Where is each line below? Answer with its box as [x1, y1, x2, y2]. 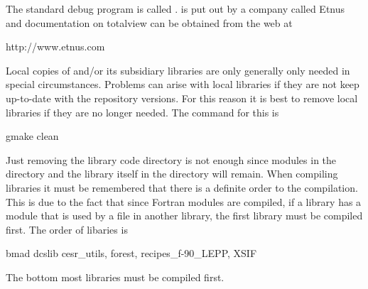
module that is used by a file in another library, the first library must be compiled [6, 208, 363, 223]
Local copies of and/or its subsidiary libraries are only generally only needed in [6, 62, 350, 77]
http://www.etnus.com [6, 39, 105, 54]
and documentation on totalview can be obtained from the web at [6, 15, 293, 30]
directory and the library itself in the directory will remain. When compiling [6, 166, 338, 181]
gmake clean [6, 129, 59, 143]
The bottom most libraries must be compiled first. [6, 269, 224, 284]
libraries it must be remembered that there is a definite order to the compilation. [6, 180, 358, 195]
